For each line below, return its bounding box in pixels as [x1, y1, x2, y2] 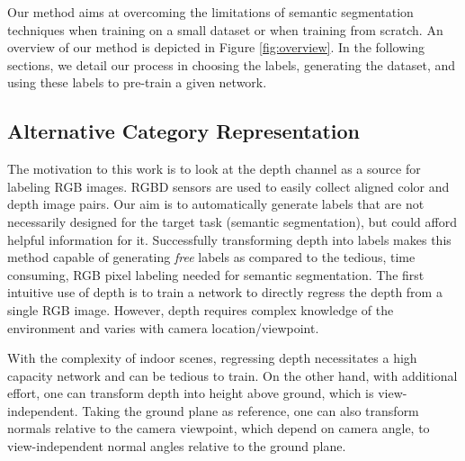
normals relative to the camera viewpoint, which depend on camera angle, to [7, 419, 430, 438]
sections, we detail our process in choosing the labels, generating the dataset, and [7, 55, 456, 74]
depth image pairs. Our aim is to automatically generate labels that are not [7, 194, 425, 213]
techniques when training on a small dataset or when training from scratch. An [7, 20, 443, 39]
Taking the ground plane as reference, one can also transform [82, 401, 419, 420]
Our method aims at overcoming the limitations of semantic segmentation [7, 3, 414, 21]
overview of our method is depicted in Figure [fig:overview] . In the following [7, 38, 425, 57]
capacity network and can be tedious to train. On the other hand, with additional [7, 366, 458, 384]
